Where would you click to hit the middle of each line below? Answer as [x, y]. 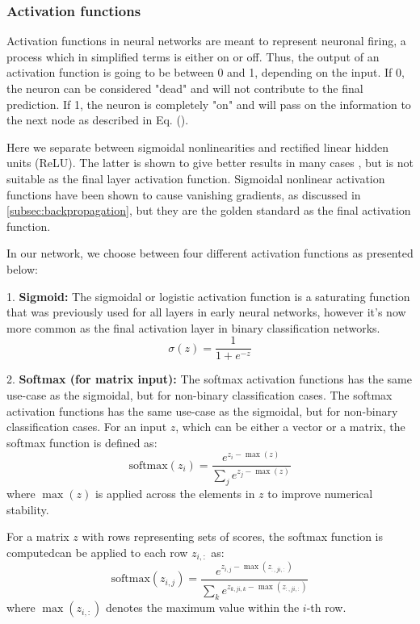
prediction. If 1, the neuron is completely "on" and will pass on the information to [209, 104]
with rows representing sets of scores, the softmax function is [233, 536]
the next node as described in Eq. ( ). [98, 120]
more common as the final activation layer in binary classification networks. [193, 327]
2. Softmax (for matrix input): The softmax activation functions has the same [209, 379]
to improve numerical [320, 494]
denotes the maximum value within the [202, 607]
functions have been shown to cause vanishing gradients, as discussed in [184, 194]
